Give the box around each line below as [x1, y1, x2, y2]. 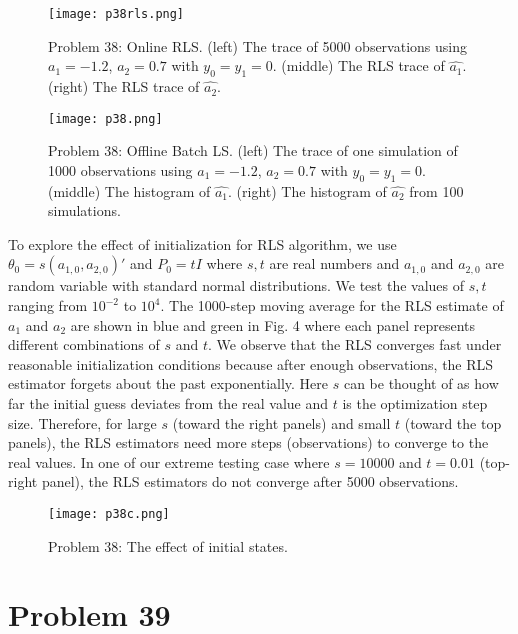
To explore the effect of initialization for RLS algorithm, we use [8, 233, 397, 254]
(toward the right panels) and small [172, 412, 391, 433]
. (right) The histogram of [228, 180, 387, 201]
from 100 [409, 180, 464, 201]
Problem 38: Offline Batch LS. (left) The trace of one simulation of [48, 140, 458, 161]
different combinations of [8, 334, 160, 355]
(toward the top [404, 412, 502, 433]
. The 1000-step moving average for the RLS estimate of [160, 295, 504, 316]
